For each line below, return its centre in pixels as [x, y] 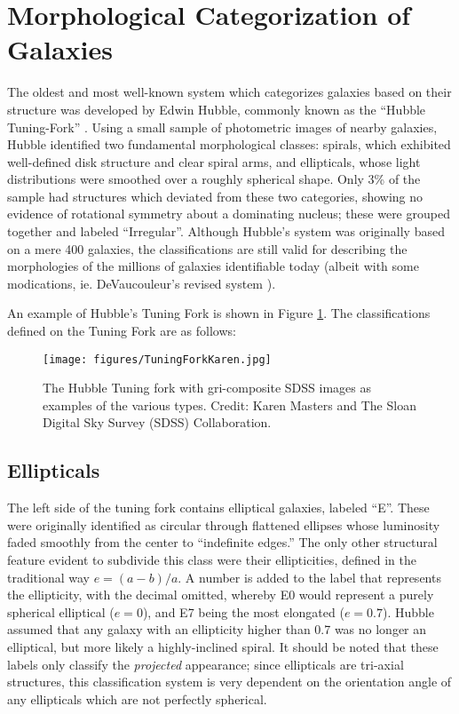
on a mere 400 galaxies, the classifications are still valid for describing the [207, 248]
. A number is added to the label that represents [309, 577]
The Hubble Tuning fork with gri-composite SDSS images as [207, 388]
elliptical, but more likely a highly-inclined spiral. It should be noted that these [223, 647]
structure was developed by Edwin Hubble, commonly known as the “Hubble [217, 109]
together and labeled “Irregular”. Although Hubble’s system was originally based [226, 231]
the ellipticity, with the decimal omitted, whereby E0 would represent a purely [221, 595]
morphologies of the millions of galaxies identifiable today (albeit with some [213, 266]
